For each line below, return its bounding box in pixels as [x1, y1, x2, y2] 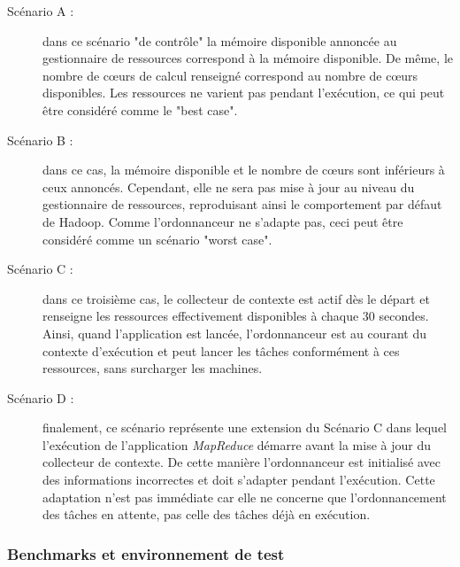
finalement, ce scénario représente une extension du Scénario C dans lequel [42, 418, 447, 437]
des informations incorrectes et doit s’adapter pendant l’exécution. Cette [42, 470, 435, 489]
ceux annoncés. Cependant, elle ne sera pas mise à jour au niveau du [42, 177, 415, 196]
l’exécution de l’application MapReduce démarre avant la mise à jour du [42, 435, 431, 454]
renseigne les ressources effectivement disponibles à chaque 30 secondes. [42, 307, 429, 325]
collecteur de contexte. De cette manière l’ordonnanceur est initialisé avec [42, 453, 441, 471]
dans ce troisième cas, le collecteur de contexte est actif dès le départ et [42, 289, 430, 307]
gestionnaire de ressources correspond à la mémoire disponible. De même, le [42, 49, 454, 67]
